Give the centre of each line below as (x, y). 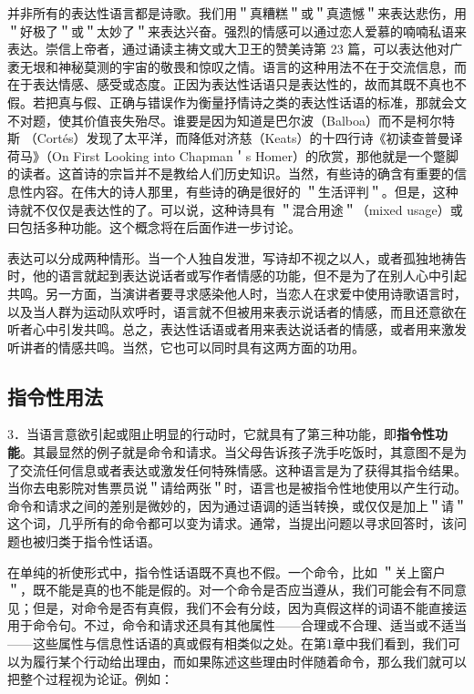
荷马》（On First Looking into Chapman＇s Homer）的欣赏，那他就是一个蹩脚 (233, 155)
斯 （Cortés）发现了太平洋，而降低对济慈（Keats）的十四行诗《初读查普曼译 (235, 138)
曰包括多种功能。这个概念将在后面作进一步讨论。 (154, 227)
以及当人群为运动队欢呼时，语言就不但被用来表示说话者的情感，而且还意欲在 (237, 311)
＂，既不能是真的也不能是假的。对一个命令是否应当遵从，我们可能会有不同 (231, 590)
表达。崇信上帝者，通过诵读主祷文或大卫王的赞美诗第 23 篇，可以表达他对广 (235, 49)
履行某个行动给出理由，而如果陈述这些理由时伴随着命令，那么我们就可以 (249, 661)
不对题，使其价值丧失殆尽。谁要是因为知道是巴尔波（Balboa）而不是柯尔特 (231, 120)
